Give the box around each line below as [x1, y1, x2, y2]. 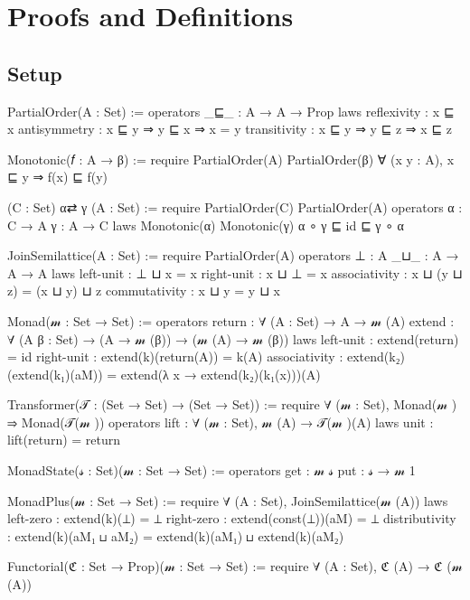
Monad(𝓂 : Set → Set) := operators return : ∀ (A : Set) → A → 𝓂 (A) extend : [7, 311, 455, 330]
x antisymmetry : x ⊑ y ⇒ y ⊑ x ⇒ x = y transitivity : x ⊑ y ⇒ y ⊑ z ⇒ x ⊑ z [7, 119, 452, 138]
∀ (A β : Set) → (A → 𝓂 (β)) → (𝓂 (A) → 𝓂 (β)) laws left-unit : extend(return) [7, 329, 459, 348]
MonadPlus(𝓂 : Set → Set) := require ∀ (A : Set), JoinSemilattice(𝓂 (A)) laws [7, 491, 448, 510]
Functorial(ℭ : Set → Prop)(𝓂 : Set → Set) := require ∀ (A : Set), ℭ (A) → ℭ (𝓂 [7, 557, 463, 576]
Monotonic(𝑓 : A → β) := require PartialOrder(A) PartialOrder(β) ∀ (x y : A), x [7, 149, 455, 168]
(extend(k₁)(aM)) [7, 364, 103, 383]
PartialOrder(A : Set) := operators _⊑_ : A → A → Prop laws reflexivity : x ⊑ [7, 101, 455, 120]
